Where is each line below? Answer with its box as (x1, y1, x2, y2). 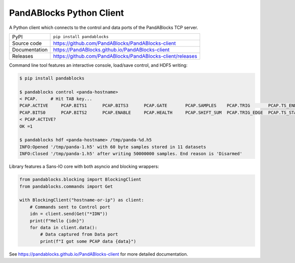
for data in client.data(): (29, 225, 98, 230)
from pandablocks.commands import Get (19, 184, 113, 189)
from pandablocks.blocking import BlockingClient (19, 177, 142, 183)
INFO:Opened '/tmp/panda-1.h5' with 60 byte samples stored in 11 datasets (19, 144, 206, 150)
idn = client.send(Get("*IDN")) (29, 211, 108, 217)
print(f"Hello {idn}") (29, 218, 85, 223)
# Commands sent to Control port (29, 204, 111, 210)
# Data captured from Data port (40, 232, 118, 237)
